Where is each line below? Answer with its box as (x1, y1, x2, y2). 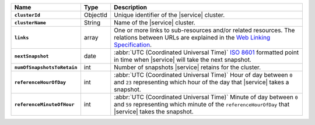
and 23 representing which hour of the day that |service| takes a (114, 78, 289, 86)
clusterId (14, 12, 41, 18)
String (83, 19, 101, 26)
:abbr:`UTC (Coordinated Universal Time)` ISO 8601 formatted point (114, 48, 299, 56)
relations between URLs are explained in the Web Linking (114, 34, 271, 41)
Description (114, 3, 147, 11)
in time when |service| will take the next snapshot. (114, 56, 252, 63)
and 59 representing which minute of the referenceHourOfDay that (114, 101, 290, 108)
